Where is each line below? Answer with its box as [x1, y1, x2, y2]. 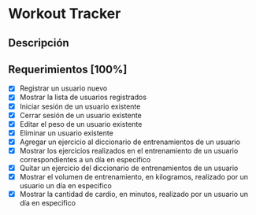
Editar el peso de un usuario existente [19, 119, 143, 128]
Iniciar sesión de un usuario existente [19, 102, 141, 111]
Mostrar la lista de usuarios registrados [19, 92, 147, 102]
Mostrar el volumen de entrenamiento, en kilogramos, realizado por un [19, 172, 248, 181]
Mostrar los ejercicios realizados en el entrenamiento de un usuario [19, 146, 239, 155]
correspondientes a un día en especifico [19, 154, 151, 164]
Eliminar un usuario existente [19, 128, 114, 138]
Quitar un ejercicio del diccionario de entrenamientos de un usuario [19, 163, 239, 172]
